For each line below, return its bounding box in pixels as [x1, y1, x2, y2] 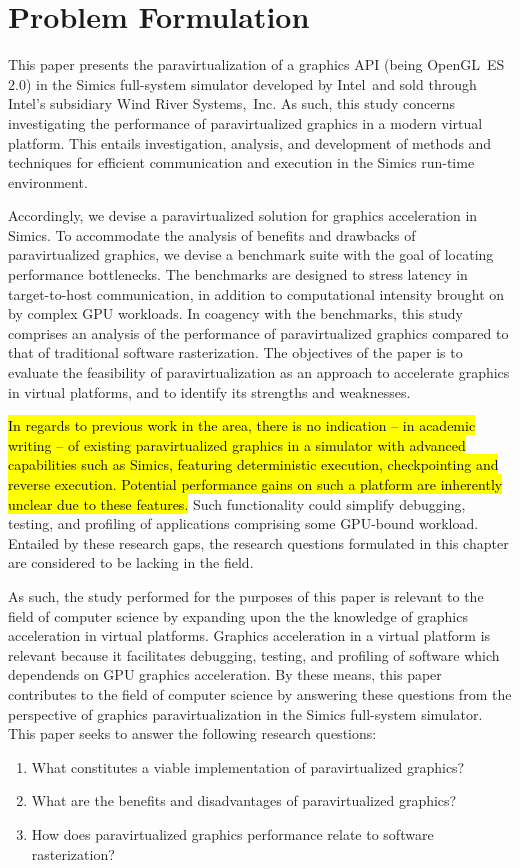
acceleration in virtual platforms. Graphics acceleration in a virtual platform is [8, 625, 491, 646]
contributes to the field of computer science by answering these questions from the [8, 683, 512, 704]
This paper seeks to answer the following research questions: [8, 723, 377, 744]
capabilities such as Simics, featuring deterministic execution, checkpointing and [8, 454, 499, 475]
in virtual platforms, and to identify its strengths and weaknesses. [8, 381, 411, 402]
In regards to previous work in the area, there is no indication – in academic [8, 415, 476, 436]
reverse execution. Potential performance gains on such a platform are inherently [8, 474, 503, 494]
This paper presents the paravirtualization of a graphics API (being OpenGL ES [8, 54, 505, 75]
